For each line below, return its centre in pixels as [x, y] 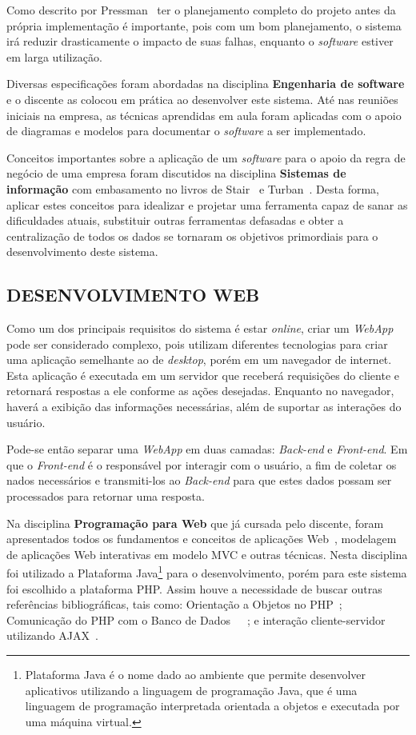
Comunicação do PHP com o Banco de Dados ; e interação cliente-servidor [196, 619]
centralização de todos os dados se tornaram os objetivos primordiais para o [192, 236]
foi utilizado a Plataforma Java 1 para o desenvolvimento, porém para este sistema [207, 572]
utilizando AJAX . [52, 635]
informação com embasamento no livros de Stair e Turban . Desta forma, [193, 188]
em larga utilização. [54, 56]
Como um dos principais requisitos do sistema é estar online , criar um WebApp [200, 328]
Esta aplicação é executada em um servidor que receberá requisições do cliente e [203, 375]
